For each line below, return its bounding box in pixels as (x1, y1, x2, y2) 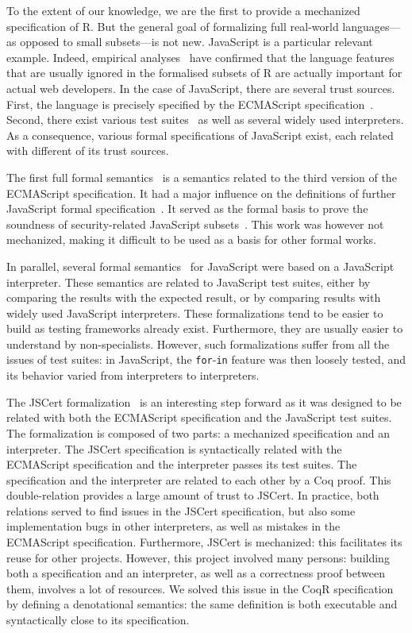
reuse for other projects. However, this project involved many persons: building (6, 549, 390, 565)
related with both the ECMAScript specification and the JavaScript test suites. (6, 409, 392, 426)
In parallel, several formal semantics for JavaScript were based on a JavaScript (6, 257, 395, 274)
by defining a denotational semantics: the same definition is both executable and (6, 596, 398, 612)
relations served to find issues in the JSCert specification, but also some (6, 502, 356, 519)
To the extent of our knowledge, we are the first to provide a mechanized (6, 2, 360, 18)
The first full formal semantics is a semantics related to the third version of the (6, 168, 397, 185)
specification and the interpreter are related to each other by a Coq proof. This (6, 471, 391, 488)
